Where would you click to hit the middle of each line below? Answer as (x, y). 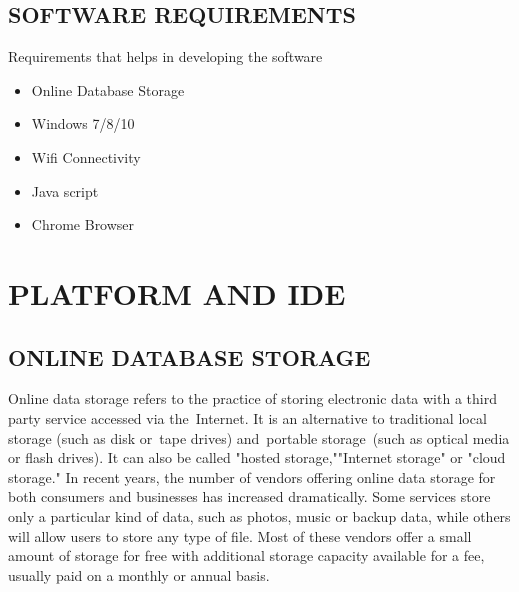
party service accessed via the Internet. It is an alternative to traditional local (247, 417)
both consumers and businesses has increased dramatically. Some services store (249, 496)
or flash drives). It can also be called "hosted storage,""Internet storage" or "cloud (257, 457)
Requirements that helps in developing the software (165, 56)
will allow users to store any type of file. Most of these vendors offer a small (240, 535)
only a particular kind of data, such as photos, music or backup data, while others (259, 515)
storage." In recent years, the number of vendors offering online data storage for (252, 476)
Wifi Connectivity (86, 156)
